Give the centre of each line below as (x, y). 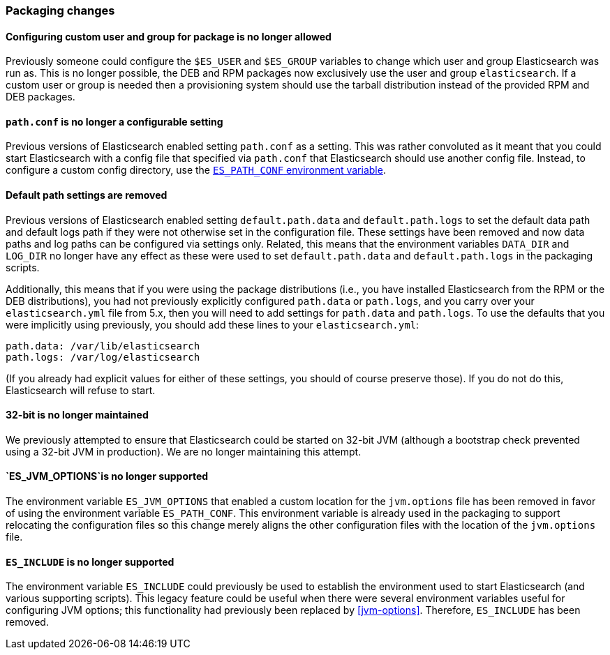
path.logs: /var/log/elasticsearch (103, 357)
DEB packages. (40, 97)
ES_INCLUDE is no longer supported (90, 562)
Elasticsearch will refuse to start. (81, 390)
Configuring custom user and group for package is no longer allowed (169, 36)
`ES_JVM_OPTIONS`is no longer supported (107, 476)
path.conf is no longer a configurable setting (114, 121)
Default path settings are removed (87, 195)
